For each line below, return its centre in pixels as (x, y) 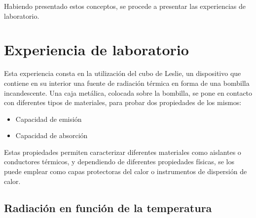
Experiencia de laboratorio (96, 50)
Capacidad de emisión (49, 119)
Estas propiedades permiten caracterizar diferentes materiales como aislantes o (123, 152)
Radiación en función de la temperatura (108, 207)
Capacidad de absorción (52, 135)
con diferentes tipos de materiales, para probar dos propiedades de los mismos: (123, 102)
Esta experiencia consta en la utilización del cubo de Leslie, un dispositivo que (123, 73)
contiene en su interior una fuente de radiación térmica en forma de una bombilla (127, 83)
